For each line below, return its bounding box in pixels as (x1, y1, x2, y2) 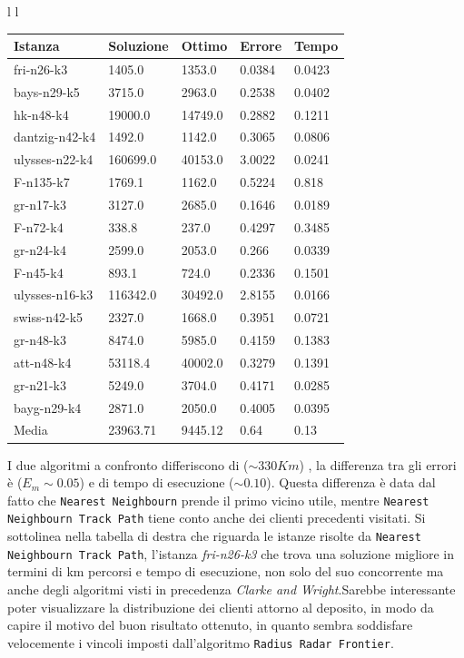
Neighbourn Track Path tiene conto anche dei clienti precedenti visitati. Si (7, 508, 426, 527)
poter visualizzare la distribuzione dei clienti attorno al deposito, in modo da (7, 597, 434, 616)
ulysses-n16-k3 (14, 285, 94, 304)
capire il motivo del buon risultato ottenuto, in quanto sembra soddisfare (7, 615, 413, 634)
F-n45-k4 (14, 262, 64, 281)
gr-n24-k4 (14, 240, 66, 259)
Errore (240, 36, 282, 55)
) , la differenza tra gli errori (299, 455, 457, 474)
